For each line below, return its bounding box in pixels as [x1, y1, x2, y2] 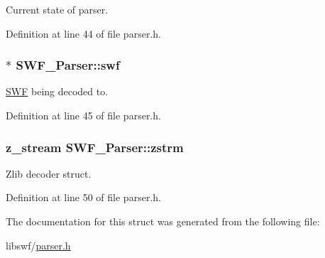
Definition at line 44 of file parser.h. [6, 26, 161, 41]
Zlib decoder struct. [6, 166, 92, 181]
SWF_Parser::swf [16, 56, 120, 74]
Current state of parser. [6, 2, 109, 16]
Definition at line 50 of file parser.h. [6, 190, 161, 205]
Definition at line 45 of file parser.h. [6, 108, 161, 122]
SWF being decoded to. [6, 84, 109, 99]
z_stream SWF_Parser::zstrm [6, 138, 184, 156]
